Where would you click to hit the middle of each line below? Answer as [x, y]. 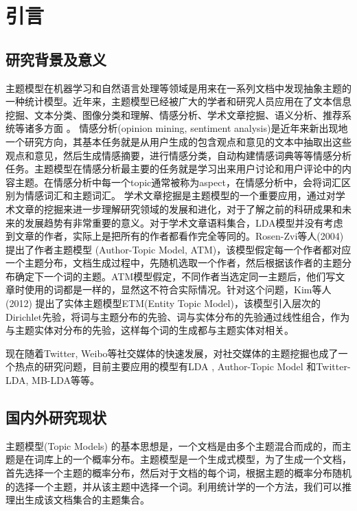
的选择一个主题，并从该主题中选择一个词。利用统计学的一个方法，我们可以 [174, 486]
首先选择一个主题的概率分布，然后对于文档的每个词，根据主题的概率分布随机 [178, 473]
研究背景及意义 [56, 59]
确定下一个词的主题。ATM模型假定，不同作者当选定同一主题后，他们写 [175, 276]
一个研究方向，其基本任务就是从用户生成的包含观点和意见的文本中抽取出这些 [178, 141]
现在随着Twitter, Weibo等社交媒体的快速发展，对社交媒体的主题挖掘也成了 [172, 353]
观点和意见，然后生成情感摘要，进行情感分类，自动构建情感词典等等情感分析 [178, 155]
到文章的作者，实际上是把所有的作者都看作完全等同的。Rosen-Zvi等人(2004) [175, 236]
